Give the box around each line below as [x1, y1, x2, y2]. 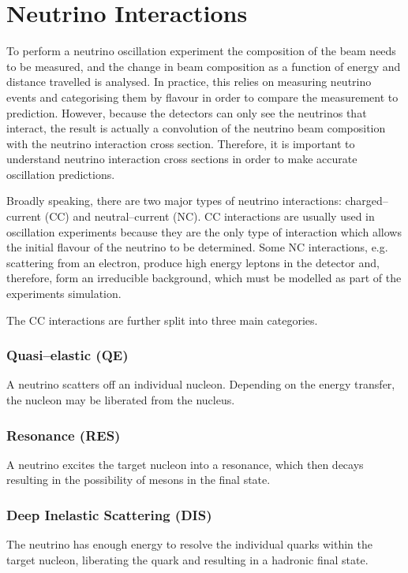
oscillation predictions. [6, 166, 115, 182]
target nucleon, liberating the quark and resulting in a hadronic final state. [6, 551, 369, 567]
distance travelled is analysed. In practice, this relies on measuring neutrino [6, 73, 372, 90]
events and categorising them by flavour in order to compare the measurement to [6, 88, 399, 105]
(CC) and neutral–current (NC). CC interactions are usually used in [44, 208, 375, 225]
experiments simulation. [6, 285, 122, 302]
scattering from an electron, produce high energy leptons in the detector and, [6, 254, 380, 270]
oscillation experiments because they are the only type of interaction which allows [6, 223, 402, 240]
